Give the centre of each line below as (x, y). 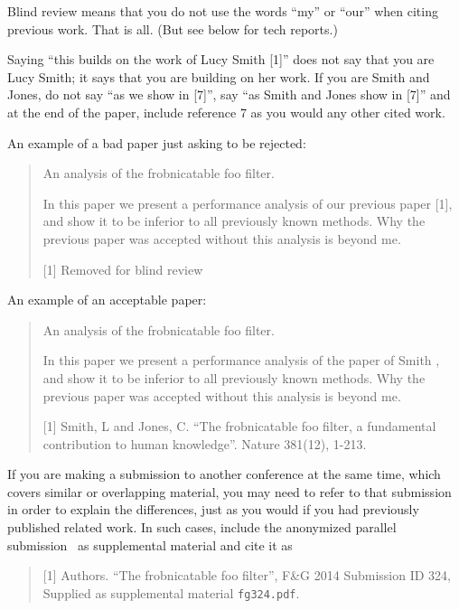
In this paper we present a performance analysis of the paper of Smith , (241, 360)
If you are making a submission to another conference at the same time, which (224, 474)
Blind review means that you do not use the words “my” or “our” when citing (223, 11)
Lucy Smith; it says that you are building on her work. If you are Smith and (219, 76)
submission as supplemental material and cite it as (150, 544)
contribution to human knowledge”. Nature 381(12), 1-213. (205, 443)
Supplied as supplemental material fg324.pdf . (171, 592)
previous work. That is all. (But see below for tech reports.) (173, 28)
